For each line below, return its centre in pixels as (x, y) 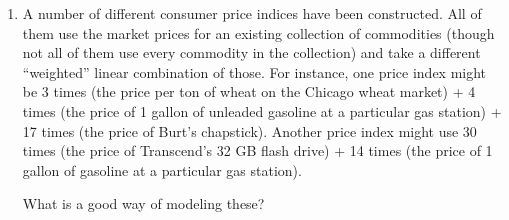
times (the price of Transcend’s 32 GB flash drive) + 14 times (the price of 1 (257, 150)
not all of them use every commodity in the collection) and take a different (251, 52)
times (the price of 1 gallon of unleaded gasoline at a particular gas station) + (262, 110)
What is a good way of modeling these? (143, 203)
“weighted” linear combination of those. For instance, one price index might (254, 71)
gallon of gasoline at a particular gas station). (162, 169)
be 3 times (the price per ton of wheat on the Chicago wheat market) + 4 (249, 91)
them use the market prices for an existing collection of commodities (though (258, 32)
